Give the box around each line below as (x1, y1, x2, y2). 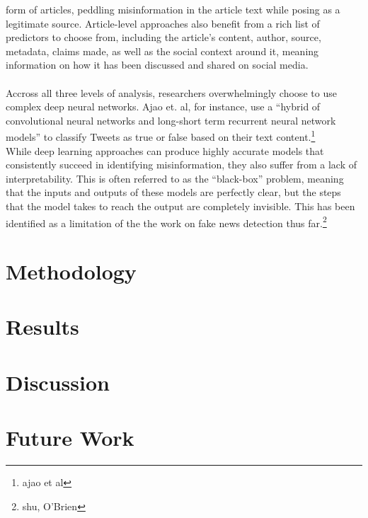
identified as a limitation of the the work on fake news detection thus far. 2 (6, 213, 327, 230)
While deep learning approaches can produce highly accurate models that (6, 143, 324, 158)
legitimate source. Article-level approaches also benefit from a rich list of (6, 16, 320, 30)
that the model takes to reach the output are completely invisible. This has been (6, 198, 355, 213)
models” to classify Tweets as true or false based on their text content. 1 (6, 127, 316, 144)
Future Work (6, 423, 134, 452)
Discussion (6, 367, 110, 396)
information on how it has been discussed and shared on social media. (6, 57, 309, 72)
